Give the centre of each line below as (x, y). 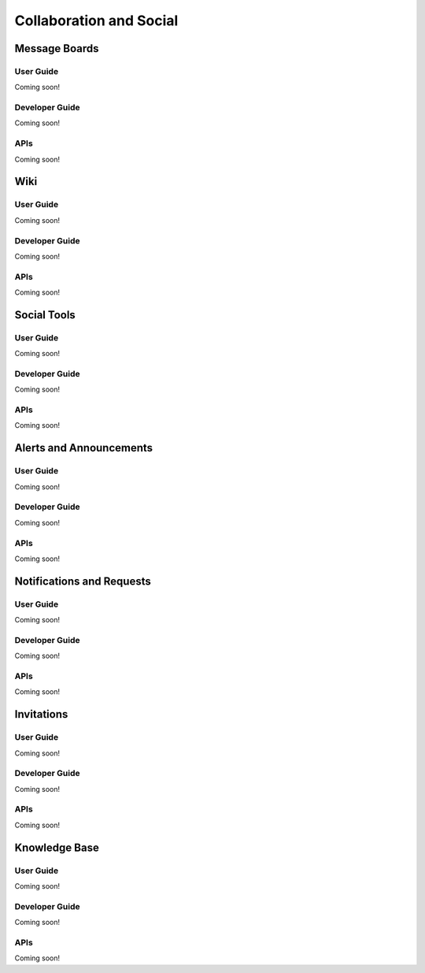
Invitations (41, 714)
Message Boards (57, 48)
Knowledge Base (57, 847)
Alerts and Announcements (84, 448)
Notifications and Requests (83, 581)
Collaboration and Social (96, 20)
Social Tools (45, 315)
